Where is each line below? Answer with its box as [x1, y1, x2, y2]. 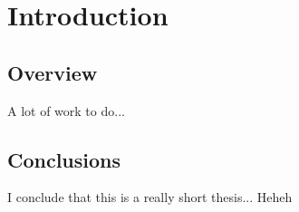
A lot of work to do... [7, 101, 125, 120]
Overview [7, 58, 98, 86]
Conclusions [7, 145, 121, 173]
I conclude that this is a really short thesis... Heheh [7, 188, 293, 207]
